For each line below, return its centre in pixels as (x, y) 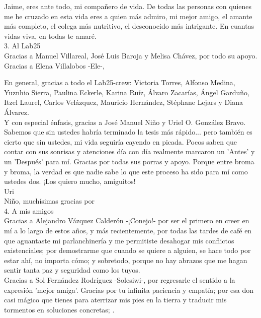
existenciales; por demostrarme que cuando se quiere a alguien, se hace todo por (127, 250)
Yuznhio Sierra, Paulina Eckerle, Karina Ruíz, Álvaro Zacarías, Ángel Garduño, (127, 92)
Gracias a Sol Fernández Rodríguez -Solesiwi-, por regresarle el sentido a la (120, 280)
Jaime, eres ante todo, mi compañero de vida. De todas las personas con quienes (128, 6)
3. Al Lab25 (22, 46)
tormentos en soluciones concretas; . (59, 309)
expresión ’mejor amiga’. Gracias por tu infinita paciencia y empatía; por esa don (129, 290)
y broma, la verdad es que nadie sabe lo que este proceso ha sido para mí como (126, 171)
